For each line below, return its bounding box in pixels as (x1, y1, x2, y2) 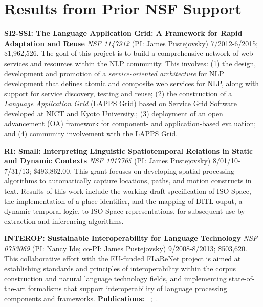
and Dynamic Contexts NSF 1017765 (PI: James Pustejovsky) (4, 155, 211, 166)
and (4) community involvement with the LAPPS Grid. (4, 128, 178, 139)
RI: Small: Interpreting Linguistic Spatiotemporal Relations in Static (4, 145, 253, 156)
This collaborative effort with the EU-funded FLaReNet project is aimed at (4, 253, 241, 263)
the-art (4, 283, 26, 294)
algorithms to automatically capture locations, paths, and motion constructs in (4, 175, 252, 186)
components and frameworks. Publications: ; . (4, 293, 158, 303)
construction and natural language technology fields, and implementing (4, 273, 227, 283)
